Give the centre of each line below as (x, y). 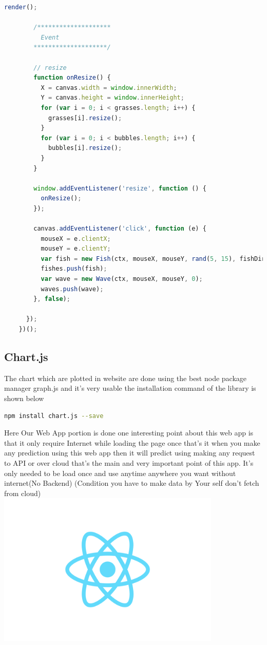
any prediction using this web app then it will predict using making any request (130, 453)
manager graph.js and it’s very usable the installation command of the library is (130, 388)
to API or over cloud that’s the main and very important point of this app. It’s (129, 462)
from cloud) (23, 493)
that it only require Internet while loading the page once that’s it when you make (132, 442)
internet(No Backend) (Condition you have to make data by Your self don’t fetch (132, 483)
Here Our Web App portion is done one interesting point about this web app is (129, 433)
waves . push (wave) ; (72, 289)
